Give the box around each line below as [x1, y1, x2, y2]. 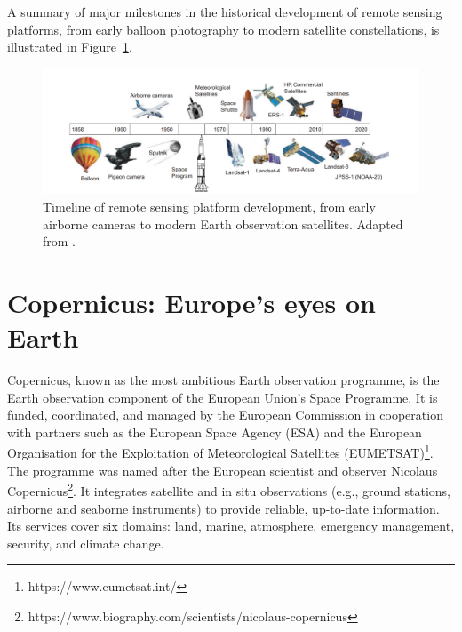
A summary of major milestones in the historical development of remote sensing [7, 3, 442, 20]
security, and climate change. [7, 533, 164, 552]
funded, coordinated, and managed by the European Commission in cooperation [7, 405, 443, 424]
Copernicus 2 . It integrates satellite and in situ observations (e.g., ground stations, [7, 479, 450, 500]
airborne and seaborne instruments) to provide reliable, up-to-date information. [7, 499, 440, 517]
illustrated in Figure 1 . [7, 37, 132, 56]
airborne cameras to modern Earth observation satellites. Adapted [43, 214, 403, 233]
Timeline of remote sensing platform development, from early [43, 196, 376, 215]
